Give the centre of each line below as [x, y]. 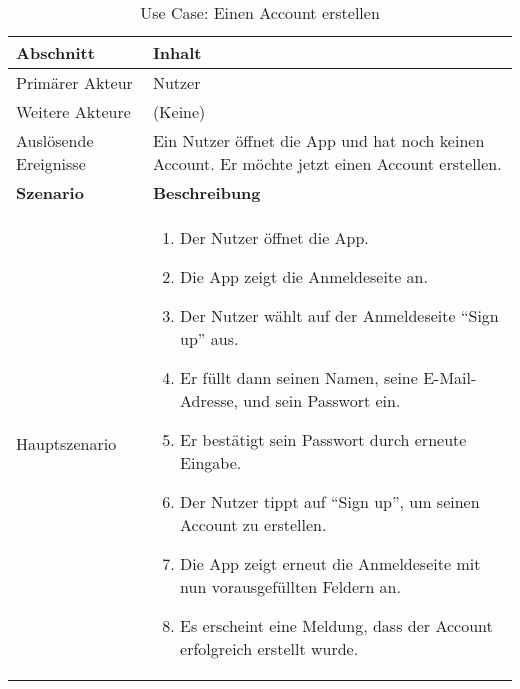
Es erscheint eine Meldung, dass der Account [336, 625]
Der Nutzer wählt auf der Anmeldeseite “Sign [339, 315]
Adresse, [209, 400]
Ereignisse [51, 163]
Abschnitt [55, 52]
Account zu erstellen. [253, 524]
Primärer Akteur [74, 82]
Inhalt [177, 52]
